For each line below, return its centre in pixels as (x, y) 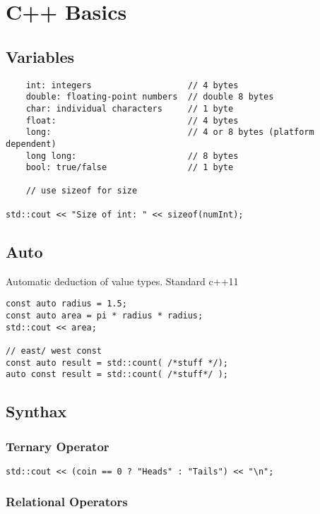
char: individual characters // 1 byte (130, 108)
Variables (40, 56)
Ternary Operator (58, 446)
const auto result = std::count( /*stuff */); (117, 363)
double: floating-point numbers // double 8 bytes (150, 97)
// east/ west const (54, 351)
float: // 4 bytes (132, 120)
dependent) (31, 144)
